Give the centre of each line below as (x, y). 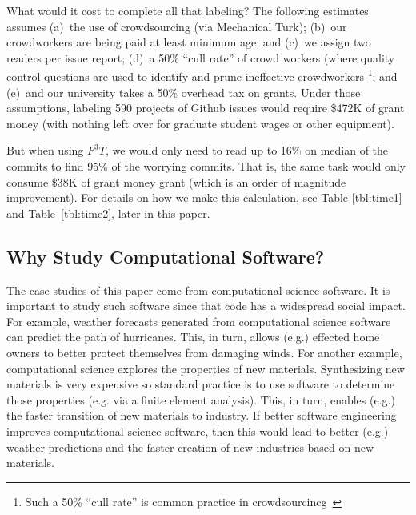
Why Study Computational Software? (166, 256)
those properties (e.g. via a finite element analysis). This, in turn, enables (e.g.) (201, 399)
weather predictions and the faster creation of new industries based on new (190, 447)
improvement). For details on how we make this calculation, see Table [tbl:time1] (204, 197)
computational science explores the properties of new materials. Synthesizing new (206, 368)
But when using (45, 150)
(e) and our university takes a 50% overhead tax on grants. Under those (184, 92)
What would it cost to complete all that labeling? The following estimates (188, 10)
